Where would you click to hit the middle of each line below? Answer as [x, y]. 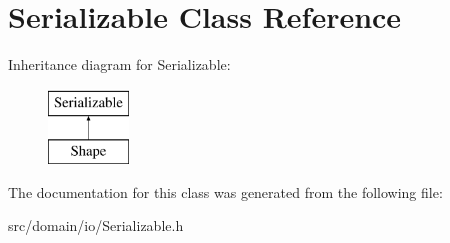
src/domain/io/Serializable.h [96, 225]
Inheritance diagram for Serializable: [119, 64]
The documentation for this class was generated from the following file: [225, 191]
